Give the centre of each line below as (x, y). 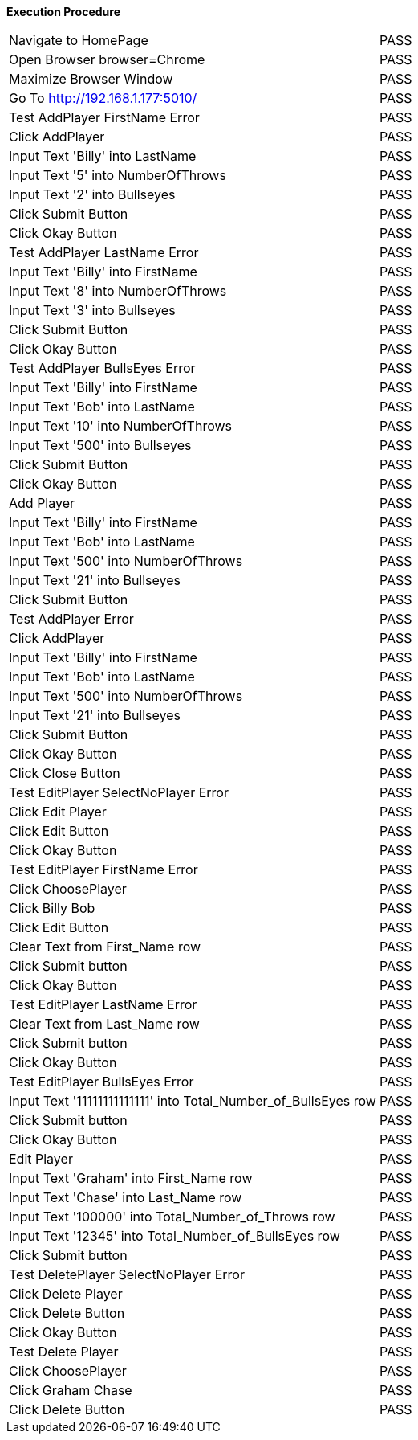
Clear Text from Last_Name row (104, 1024)
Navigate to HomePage (79, 40)
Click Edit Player (58, 812)
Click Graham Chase (71, 1390)
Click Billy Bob (52, 908)
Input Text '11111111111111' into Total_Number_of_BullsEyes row (193, 1101)
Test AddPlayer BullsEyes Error (102, 368)
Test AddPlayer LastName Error (104, 252)
